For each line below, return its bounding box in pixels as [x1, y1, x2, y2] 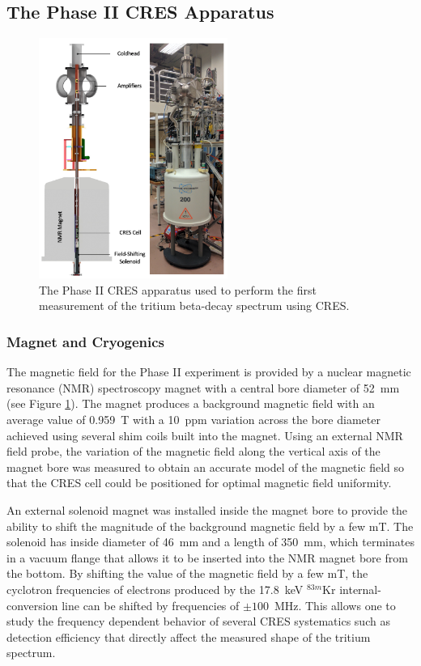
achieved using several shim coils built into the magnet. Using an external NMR [6, 426, 403, 443]
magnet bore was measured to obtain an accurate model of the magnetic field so [6, 458, 405, 475]
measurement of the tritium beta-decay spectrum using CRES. [39, 297, 350, 314]
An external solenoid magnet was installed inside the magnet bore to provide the [6, 501, 408, 518]
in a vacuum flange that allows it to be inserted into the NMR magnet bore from [6, 549, 408, 566]
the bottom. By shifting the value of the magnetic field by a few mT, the [6, 565, 368, 582]
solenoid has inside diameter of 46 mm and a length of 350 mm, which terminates [6, 533, 415, 550]
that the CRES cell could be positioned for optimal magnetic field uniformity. [6, 474, 392, 491]
